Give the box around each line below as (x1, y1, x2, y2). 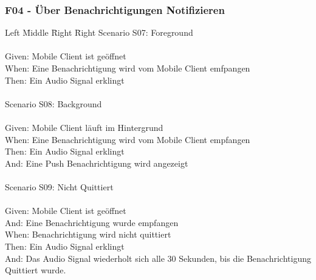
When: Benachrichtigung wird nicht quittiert (5, 228, 171, 241)
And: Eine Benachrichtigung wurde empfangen (5, 216, 179, 228)
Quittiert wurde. (5, 264, 66, 276)
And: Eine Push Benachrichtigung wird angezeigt (5, 156, 188, 169)
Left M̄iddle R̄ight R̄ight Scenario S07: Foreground (5, 26, 193, 39)
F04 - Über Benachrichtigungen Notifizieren (5, 2, 225, 17)
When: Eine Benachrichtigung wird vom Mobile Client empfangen (5, 133, 250, 145)
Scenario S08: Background (5, 97, 102, 110)
